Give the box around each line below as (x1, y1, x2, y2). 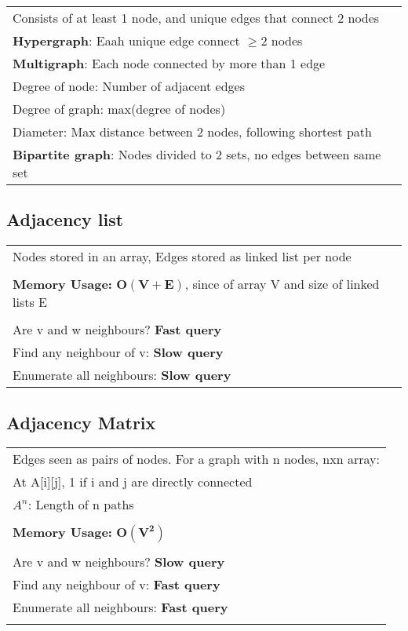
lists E (13, 293, 47, 312)
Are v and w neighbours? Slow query (13, 553, 225, 571)
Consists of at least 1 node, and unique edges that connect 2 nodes (13, 9, 380, 27)
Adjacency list (6, 207, 124, 232)
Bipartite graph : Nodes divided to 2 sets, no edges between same (13, 145, 381, 163)
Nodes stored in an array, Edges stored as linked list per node (13, 247, 352, 266)
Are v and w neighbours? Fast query (13, 320, 222, 339)
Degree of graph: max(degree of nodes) (13, 100, 226, 118)
